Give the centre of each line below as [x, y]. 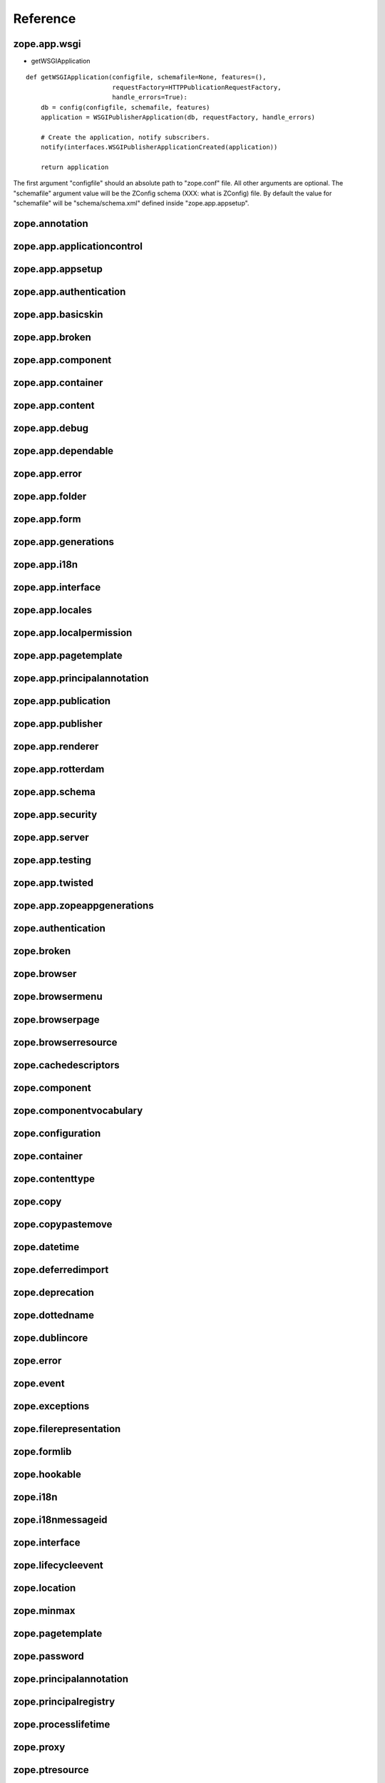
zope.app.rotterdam [59, 769]
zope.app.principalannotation [81, 679]
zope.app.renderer [56, 746]
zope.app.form [47, 520]
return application [75, 167]
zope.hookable [47, 1474]
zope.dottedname [54, 1315]
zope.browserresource [65, 1042]
